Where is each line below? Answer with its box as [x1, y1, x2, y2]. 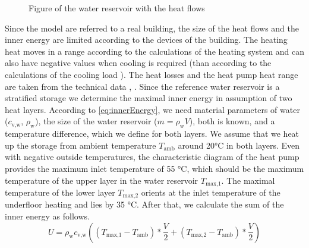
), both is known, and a [189, 115, 275, 127]
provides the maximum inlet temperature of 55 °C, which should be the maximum [5, 162, 304, 174]
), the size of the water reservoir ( [34, 115, 157, 127]
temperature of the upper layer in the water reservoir [5, 174, 198, 186]
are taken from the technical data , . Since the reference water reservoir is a [5, 80, 280, 92]
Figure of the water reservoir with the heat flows [29, 2, 205, 14]
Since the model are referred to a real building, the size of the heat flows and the [5, 21, 299, 34]
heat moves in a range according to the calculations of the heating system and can [5, 45, 304, 57]
